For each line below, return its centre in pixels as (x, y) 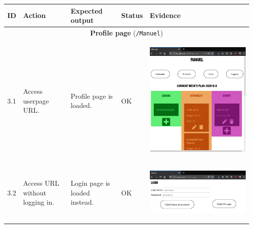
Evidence (165, 15)
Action (35, 15)
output (82, 20)
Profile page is (92, 96)
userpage (36, 100)
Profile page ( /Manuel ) (126, 32)
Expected (87, 10)
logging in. (39, 202)
